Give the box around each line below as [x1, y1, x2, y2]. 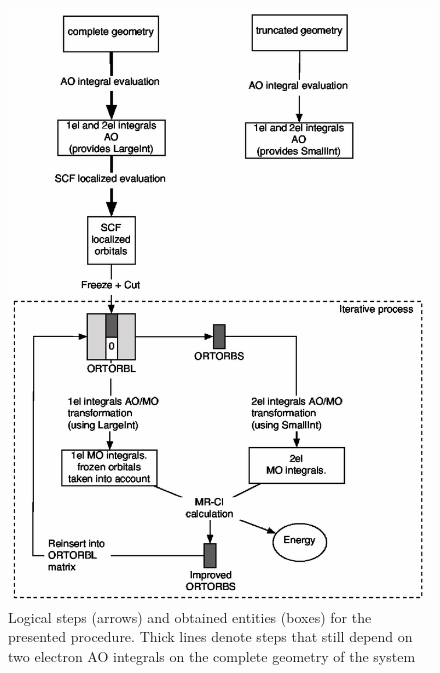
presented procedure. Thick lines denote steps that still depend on [8, 626, 413, 647]
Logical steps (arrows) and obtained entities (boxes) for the [8, 606, 372, 627]
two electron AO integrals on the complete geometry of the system [8, 645, 416, 666]
